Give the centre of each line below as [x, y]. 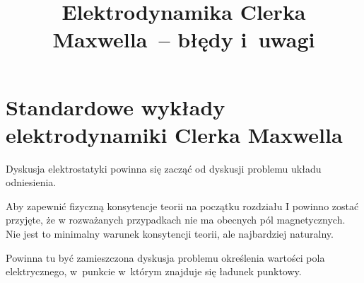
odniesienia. [31, 182]
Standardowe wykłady [116, 106]
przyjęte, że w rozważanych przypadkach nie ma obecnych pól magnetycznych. [176, 220]
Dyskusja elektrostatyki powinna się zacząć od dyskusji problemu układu [164, 168]
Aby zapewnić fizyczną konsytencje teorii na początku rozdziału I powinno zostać [182, 206]
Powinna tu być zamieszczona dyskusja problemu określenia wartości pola [165, 257]
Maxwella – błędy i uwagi [184, 39]
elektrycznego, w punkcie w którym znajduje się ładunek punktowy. [154, 271]
